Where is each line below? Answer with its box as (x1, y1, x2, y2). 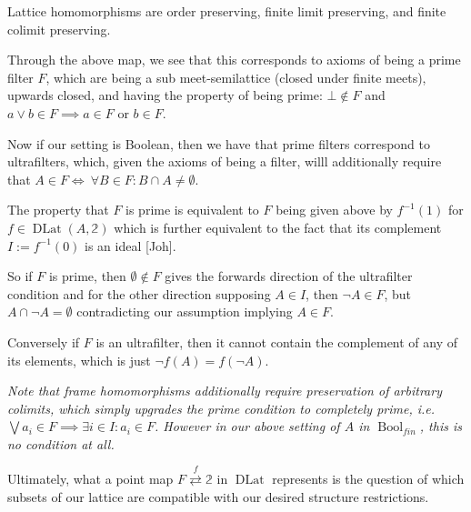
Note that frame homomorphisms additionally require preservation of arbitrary (7, 381, 442, 400)
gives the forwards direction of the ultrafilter (165, 266, 413, 286)
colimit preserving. (7, 19, 111, 38)
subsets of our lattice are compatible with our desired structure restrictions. (7, 487, 429, 506)
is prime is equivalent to (125, 200, 259, 219)
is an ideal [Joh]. (85, 236, 176, 255)
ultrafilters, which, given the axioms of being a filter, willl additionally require (7, 152, 442, 171)
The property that (7, 200, 109, 219)
